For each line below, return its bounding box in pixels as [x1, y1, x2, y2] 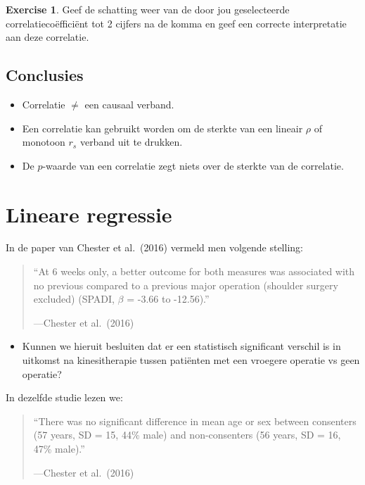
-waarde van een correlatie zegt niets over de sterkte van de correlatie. [42, 158, 344, 172]
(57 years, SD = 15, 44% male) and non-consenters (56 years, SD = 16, [33, 427, 341, 442]
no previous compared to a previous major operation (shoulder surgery [33, 277, 338, 292]
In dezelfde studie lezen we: [6, 390, 123, 405]
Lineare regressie [6, 199, 172, 228]
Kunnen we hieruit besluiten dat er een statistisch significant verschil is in [22, 339, 341, 353]
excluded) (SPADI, [33, 291, 115, 306]
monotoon [22, 134, 65, 149]
